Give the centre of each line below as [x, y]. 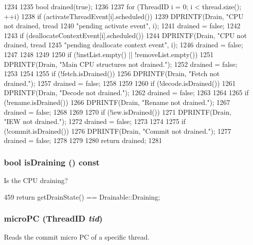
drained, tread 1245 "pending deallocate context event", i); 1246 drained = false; [124, 45]
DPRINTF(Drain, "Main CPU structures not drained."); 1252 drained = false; [121, 64]
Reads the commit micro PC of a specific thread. [77, 236]
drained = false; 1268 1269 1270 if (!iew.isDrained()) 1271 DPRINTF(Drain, [118, 112]
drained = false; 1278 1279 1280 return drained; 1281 [83, 140]
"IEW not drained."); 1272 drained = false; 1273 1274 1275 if [95, 121]
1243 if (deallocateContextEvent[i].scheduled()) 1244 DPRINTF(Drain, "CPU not [126, 35]
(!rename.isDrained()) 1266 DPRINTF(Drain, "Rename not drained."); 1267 [117, 102]
